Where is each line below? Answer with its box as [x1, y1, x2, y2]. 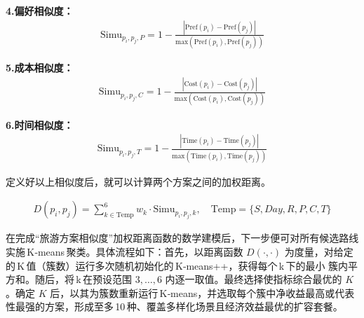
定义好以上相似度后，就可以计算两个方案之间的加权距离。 [6, 174, 271, 188]
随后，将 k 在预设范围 [34, 272, 133, 286]
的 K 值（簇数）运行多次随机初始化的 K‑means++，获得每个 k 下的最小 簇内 [6, 258, 349, 272]
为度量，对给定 [284, 244, 353, 258]
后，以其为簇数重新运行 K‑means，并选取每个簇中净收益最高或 [50, 285, 335, 300]
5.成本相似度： [6, 60, 74, 75]
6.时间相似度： [6, 117, 74, 132]
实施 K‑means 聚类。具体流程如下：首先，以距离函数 [6, 244, 243, 258]
